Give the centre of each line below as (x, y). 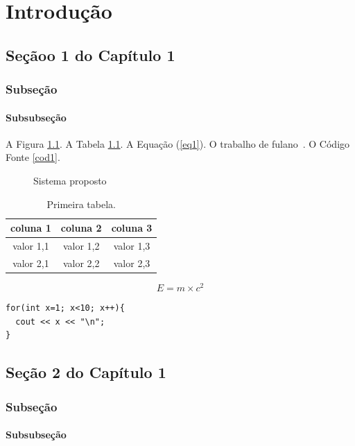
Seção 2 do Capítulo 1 (86, 372)
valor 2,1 (31, 263)
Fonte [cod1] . (33, 157)
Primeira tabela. (81, 204)
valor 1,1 (31, 246)
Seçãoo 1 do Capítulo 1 (90, 54)
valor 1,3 (132, 246)
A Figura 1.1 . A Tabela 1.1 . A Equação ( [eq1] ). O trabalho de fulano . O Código (178, 143)
